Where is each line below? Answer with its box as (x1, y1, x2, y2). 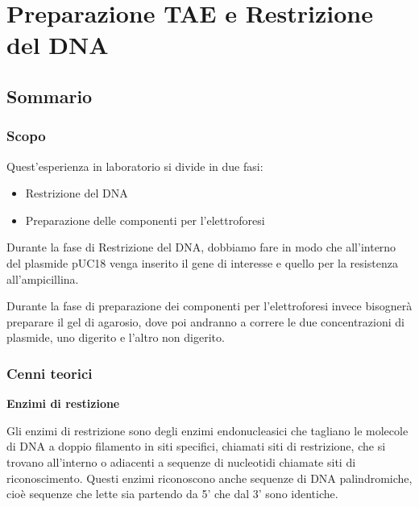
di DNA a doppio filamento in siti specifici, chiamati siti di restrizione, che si (6, 438, 386, 455)
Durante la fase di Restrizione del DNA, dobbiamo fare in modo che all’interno (6, 239, 396, 256)
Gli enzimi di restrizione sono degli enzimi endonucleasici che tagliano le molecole (6, 422, 409, 438)
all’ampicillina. (6, 270, 79, 287)
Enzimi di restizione (6, 395, 120, 412)
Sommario (6, 83, 93, 108)
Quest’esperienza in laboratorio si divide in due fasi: (6, 157, 263, 174)
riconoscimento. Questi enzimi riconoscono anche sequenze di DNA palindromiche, (6, 469, 413, 486)
